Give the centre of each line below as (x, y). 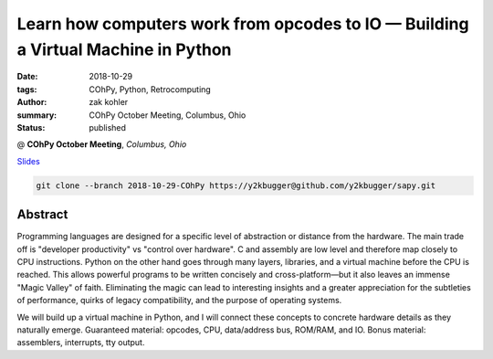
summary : (37, 115)
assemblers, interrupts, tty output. (81, 343)
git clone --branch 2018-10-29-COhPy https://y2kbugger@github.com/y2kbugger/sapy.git (236, 185)
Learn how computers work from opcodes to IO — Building (243, 24)
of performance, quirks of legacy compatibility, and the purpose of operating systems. (179, 301)
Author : (32, 102)
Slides (28, 161)
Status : (31, 127)
